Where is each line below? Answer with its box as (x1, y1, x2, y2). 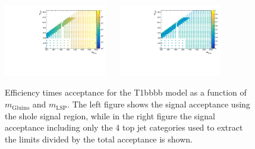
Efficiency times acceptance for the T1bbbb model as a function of (5, 86, 247, 99)
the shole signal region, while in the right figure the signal (5, 109, 215, 122)
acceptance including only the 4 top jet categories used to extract (5, 121, 243, 134)
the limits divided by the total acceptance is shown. (5, 132, 193, 145)
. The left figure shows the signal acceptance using (67, 98, 250, 110)
